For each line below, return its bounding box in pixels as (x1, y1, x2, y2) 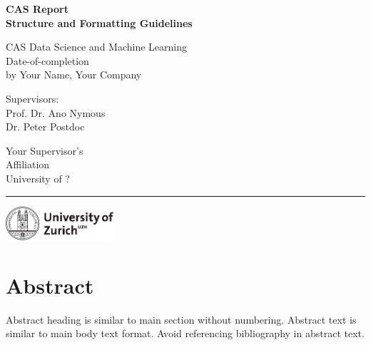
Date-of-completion (6, 53, 89, 68)
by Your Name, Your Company (6, 67, 142, 82)
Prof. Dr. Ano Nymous (6, 105, 106, 120)
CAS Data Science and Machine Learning (6, 39, 187, 54)
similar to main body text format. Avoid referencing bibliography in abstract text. (6, 326, 365, 341)
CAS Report (6, 1, 68, 16)
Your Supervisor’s (6, 143, 83, 158)
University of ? (6, 170, 70, 185)
